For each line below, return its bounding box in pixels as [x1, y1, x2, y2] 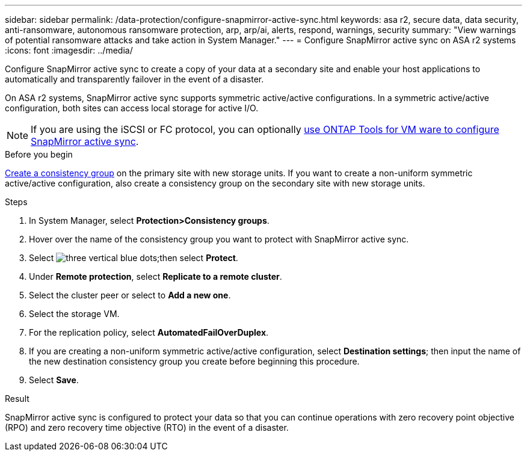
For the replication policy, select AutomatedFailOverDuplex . [29, 327, 269, 337]
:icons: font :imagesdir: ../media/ [5, 45, 133, 55]
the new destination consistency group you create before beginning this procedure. [29, 356, 360, 366]
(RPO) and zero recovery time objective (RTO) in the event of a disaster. [5, 422, 289, 433]
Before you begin [5, 149, 73, 159]
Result [5, 393, 29, 404]
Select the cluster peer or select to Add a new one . [29, 290, 231, 300]
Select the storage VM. [29, 309, 120, 319]
